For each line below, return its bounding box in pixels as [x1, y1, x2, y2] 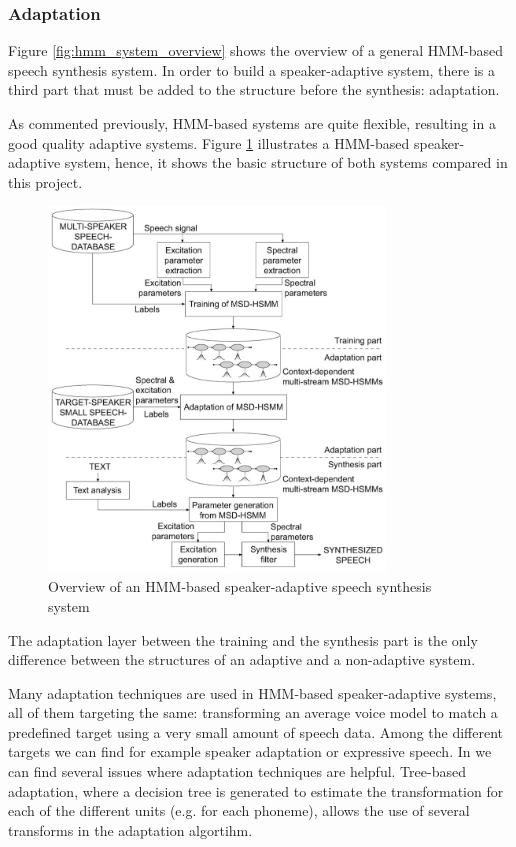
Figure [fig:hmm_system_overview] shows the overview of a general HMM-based [8, 40, 503, 61]
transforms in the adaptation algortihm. [8, 819, 253, 840]
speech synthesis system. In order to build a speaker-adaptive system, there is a [8, 59, 495, 80]
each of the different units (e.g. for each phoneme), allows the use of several [8, 800, 470, 821]
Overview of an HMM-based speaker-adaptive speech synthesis [48, 576, 432, 597]
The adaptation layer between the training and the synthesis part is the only [8, 629, 478, 650]
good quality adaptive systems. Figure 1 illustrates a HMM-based [8, 132, 410, 153]
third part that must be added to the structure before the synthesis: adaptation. [8, 79, 500, 100]
